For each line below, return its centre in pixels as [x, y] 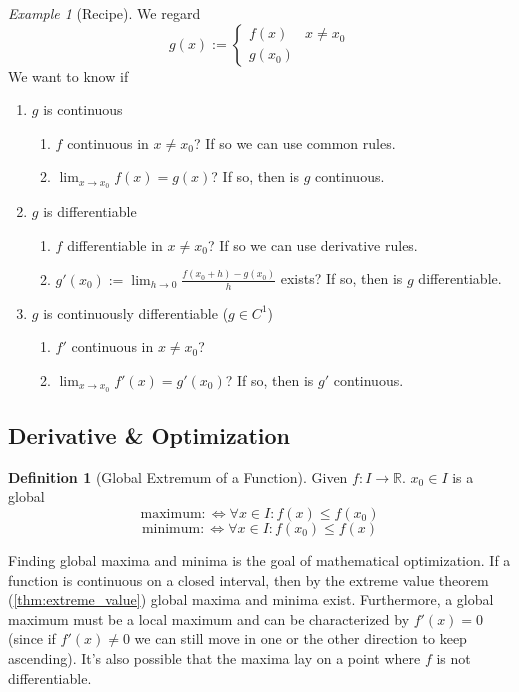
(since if [32, 638]
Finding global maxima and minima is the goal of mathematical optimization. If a [259, 560]
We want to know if [68, 75]
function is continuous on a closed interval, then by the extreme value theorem [248, 579]
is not [453, 657]
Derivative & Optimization [149, 435]
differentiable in [115, 244]
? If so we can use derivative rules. [312, 244]
